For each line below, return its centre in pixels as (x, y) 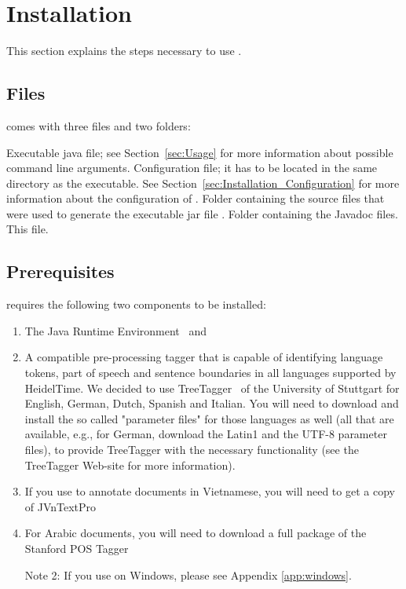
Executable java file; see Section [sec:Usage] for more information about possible (200, 152)
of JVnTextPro (60, 506)
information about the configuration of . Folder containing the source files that (196, 198)
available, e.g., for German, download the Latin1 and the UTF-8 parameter (206, 434)
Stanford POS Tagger (77, 548)
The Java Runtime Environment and (116, 330)
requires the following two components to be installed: (136, 304)
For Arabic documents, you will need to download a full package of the (196, 533)
